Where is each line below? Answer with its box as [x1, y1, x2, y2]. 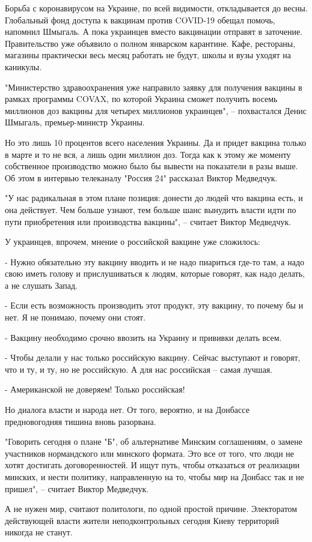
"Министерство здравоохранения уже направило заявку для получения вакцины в [5, 80, 302, 93]
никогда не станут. [5, 526, 73, 538]
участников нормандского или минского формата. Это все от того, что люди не [5, 447, 294, 459]
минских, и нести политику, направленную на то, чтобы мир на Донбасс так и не [5, 471, 304, 483]
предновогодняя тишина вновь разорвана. [5, 415, 156, 427]
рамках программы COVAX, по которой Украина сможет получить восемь [5, 92, 278, 105]
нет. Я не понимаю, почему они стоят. [5, 311, 146, 324]
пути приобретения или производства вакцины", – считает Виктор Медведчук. [5, 215, 292, 227]
